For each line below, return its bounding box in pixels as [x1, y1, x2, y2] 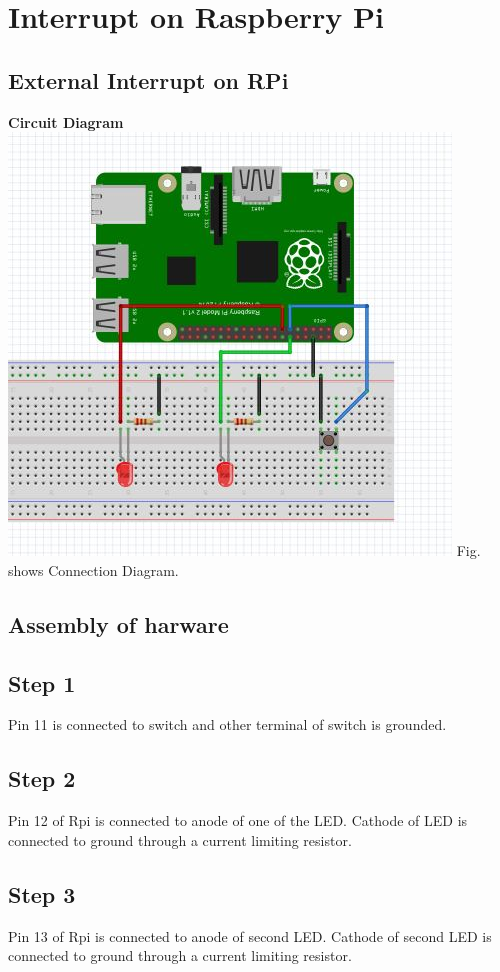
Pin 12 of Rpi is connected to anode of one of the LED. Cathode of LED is [8, 810, 468, 831]
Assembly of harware [8, 608, 229, 639]
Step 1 [8, 667, 76, 698]
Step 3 [8, 878, 76, 909]
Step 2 [8, 763, 76, 794]
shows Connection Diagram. [8, 559, 179, 580]
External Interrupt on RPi [8, 64, 289, 95]
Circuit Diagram [8, 111, 124, 132]
